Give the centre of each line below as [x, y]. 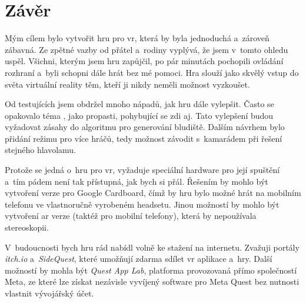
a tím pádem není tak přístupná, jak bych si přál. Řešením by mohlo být [137, 181]
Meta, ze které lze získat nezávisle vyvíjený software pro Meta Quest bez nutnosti [152, 282]
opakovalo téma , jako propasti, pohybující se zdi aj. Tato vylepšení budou [139, 115]
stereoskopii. [27, 227]
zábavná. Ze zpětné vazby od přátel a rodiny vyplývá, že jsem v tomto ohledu [147, 49]
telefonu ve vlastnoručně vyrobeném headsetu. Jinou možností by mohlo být [142, 204]
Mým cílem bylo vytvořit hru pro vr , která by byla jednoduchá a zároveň [137, 38]
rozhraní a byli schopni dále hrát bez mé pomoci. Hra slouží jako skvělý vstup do [152, 72]
